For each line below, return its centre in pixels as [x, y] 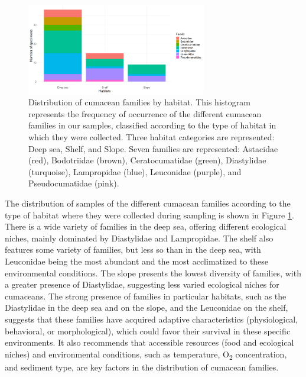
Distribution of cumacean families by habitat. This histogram [139, 102]
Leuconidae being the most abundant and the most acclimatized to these [137, 261]
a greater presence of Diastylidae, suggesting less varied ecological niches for [142, 284]
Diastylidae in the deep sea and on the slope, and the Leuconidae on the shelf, [147, 307]
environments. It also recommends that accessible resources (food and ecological [149, 342]
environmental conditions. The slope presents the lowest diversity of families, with [153, 273]
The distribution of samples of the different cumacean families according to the [148, 203]
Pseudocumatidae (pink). [74, 183]
